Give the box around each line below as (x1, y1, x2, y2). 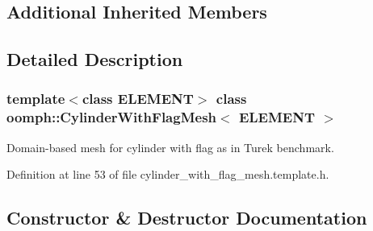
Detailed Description (6, 47, 183, 72)
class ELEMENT (82, 89, 194, 109)
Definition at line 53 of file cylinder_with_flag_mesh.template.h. (6, 166, 329, 183)
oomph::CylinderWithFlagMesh (6, 107, 217, 127)
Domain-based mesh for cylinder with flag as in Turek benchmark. (6, 138, 334, 155)
